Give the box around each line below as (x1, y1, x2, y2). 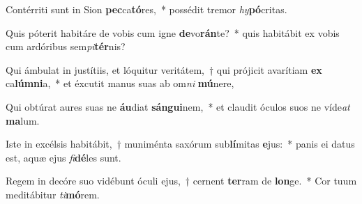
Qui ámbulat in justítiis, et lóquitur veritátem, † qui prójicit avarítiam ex (6, 62, 322, 77)
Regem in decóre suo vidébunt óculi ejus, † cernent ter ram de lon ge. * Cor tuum (6, 173, 357, 188)
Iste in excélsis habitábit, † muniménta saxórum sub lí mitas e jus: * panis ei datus (6, 136, 355, 151)
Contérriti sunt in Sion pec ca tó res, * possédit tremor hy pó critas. (6, 2, 287, 16)
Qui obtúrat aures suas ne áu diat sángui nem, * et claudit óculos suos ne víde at (6, 99, 350, 113)
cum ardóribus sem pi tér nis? (6, 39, 126, 54)
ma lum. (6, 113, 40, 127)
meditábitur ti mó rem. (6, 187, 100, 201)
